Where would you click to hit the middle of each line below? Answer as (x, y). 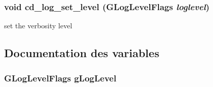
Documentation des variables (82, 53)
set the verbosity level (38, 26)
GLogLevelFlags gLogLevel (60, 78)
